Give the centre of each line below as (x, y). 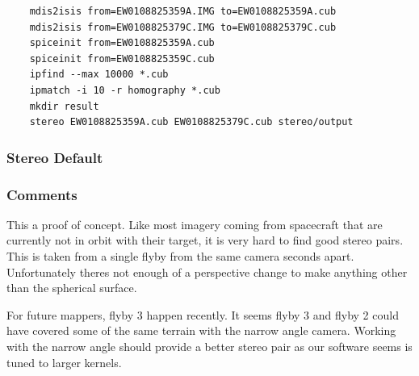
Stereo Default (55, 157)
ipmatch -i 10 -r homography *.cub (125, 90)
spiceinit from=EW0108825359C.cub (122, 58)
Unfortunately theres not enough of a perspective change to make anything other (207, 272)
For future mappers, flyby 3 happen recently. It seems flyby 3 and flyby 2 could (203, 314)
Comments (42, 194)
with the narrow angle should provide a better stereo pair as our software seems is (209, 346)
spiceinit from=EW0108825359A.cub (122, 43)
